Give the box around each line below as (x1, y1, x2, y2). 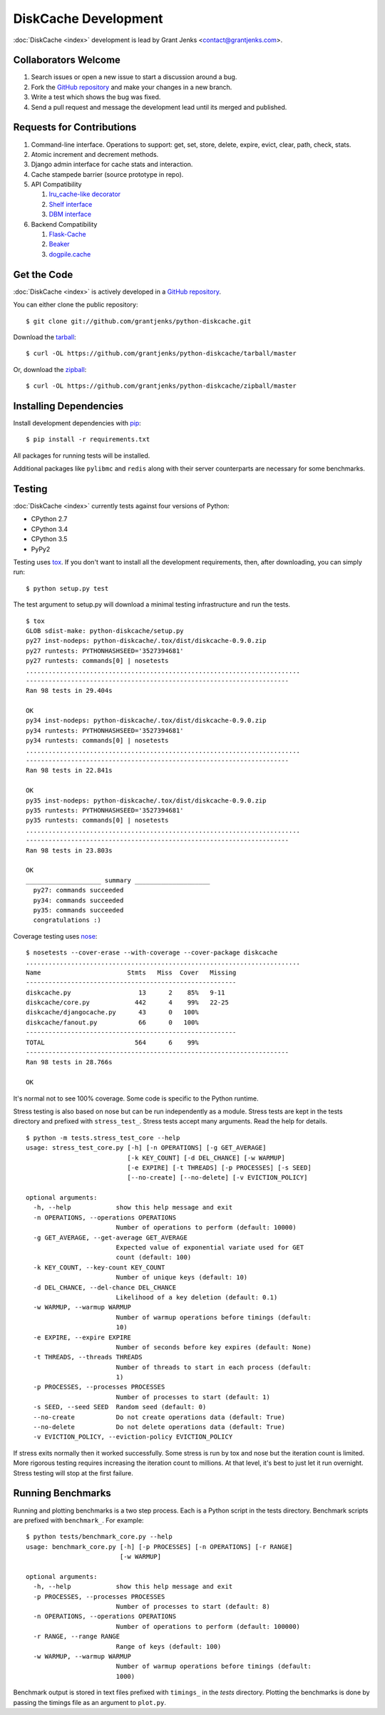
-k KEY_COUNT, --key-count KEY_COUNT (33, 1263, 165, 1272)
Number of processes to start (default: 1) (115, 1393, 270, 1401)
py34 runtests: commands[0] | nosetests (26, 736, 169, 745)
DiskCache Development (13, 11, 163, 26)
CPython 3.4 (31, 525, 68, 533)
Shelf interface (48, 200, 93, 208)
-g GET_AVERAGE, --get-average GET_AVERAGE (33, 1233, 188, 1242)
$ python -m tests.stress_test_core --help (26, 1133, 180, 1142)
